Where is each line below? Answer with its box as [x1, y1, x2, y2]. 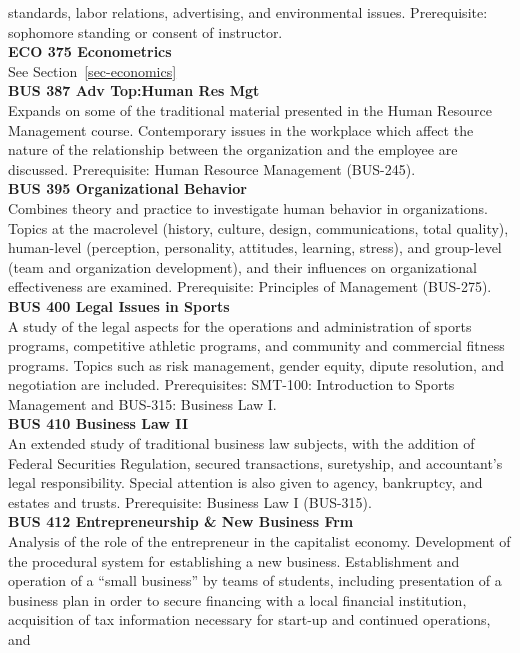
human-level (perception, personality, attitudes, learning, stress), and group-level [8, 237, 502, 258]
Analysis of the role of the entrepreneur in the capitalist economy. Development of [8, 531, 511, 552]
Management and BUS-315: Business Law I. [8, 393, 277, 414]
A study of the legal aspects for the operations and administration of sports [8, 315, 472, 336]
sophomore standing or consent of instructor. [8, 21, 283, 42]
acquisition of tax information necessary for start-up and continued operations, [8, 609, 491, 630]
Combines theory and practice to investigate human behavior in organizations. [8, 197, 488, 218]
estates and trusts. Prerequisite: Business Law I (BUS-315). [8, 491, 372, 512]
